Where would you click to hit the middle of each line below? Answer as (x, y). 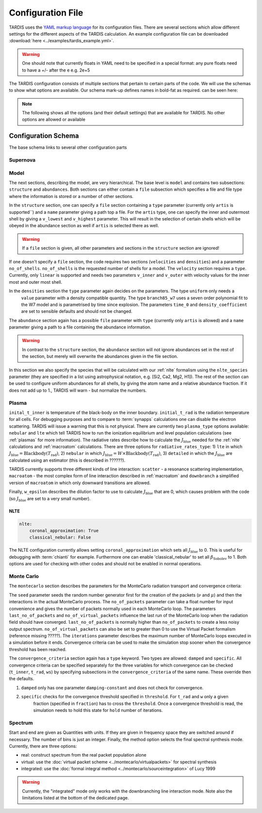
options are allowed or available (54, 120)
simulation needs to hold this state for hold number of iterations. (98, 710)
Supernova (22, 160)
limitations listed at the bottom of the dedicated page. (75, 798)
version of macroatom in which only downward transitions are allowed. (80, 483)
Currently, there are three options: (43, 746)
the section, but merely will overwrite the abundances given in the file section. (100, 356)
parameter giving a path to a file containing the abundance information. (80, 327)
